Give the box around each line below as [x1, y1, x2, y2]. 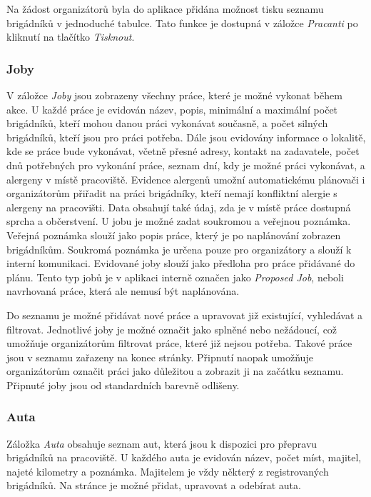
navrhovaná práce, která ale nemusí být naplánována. [6, 283, 240, 298]
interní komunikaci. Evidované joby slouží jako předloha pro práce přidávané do [6, 256, 355, 271]
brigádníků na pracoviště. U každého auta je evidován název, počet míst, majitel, [6, 450, 362, 465]
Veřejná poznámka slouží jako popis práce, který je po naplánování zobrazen [6, 227, 341, 242]
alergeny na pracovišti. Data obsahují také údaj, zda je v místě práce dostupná [6, 199, 351, 214]
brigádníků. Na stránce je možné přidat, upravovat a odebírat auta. [6, 478, 301, 493]
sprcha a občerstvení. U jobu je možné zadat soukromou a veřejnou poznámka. [6, 214, 351, 229]
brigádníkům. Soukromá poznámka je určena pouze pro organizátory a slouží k [6, 241, 352, 256]
